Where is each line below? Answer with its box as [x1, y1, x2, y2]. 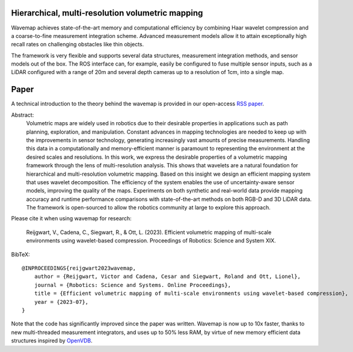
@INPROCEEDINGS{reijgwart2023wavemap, [22, 265, 137, 272]
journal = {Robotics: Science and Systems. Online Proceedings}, [34, 282, 232, 288]
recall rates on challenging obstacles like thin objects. [11, 41, 144, 48]
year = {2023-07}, [34, 298, 89, 305]
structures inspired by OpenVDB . [11, 337, 93, 344]
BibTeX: [11, 250, 30, 258]
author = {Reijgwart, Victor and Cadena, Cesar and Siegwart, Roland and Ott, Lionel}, [34, 273, 301, 280]
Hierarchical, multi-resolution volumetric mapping [11, 8, 203, 18]
